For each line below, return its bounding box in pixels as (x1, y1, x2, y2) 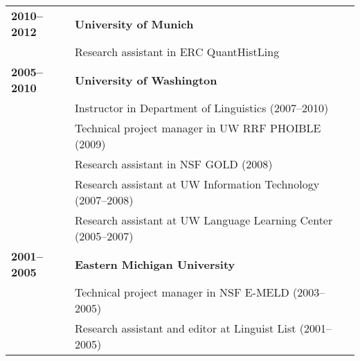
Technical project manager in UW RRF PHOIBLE (75, 120, 321, 136)
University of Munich (75, 15, 194, 32)
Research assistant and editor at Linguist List (75, 320, 296, 336)
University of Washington (75, 71, 217, 88)
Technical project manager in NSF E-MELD (75, 284, 289, 300)
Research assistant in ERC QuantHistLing (75, 44, 280, 60)
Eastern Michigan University (75, 256, 235, 272)
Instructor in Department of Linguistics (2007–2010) (75, 100, 329, 116)
